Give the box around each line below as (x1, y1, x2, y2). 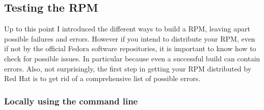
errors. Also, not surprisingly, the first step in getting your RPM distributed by (4, 63, 252, 74)
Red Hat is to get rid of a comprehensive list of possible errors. (4, 73, 201, 84)
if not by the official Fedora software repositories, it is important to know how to (4, 43, 256, 54)
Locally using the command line (4, 94, 138, 107)
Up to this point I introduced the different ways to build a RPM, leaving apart (4, 23, 250, 34)
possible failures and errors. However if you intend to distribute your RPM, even (4, 33, 255, 44)
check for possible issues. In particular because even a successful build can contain (4, 53, 260, 63)
